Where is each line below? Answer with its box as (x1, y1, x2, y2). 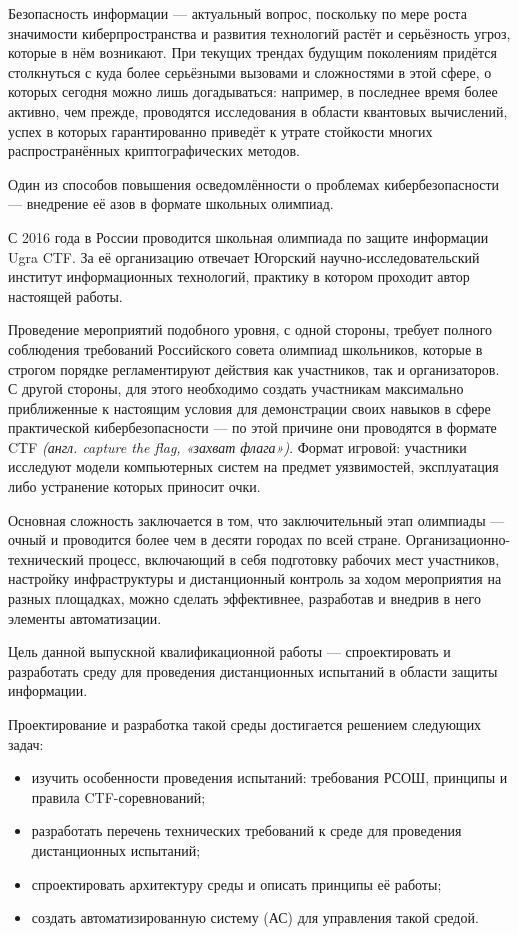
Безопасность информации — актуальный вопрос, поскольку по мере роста (8, 3, 467, 23)
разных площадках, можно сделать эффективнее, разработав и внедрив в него (8, 588, 481, 609)
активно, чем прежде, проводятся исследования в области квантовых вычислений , (8, 100, 508, 121)
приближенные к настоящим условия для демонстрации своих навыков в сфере (8, 397, 491, 418)
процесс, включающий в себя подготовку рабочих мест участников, (88, 548, 500, 569)
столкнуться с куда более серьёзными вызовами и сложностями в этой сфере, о (8, 61, 492, 82)
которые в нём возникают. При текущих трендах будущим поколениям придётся (8, 42, 497, 63)
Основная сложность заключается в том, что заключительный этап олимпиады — (8, 509, 505, 530)
